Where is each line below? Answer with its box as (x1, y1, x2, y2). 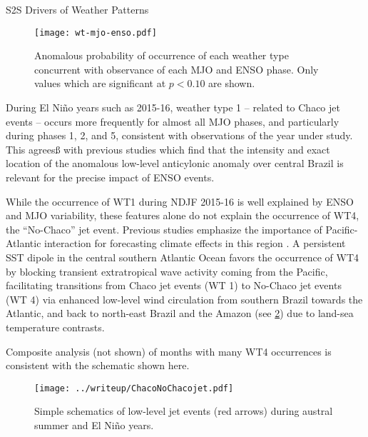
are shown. (208, 76, 255, 91)
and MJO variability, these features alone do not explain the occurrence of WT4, (6, 208, 359, 223)
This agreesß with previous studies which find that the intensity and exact (6, 141, 330, 156)
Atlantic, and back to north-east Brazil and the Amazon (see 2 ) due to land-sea (6, 306, 354, 321)
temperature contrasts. (6, 319, 105, 334)
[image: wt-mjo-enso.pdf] (34, 27, 157, 38)
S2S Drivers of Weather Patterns (6, 2, 149, 16)
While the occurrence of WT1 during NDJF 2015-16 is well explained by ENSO (6, 194, 354, 209)
